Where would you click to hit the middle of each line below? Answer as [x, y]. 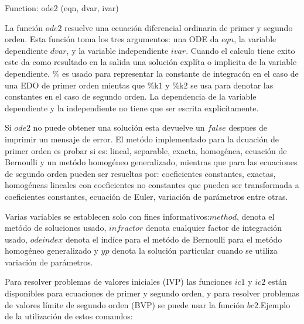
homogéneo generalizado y [52, 250]
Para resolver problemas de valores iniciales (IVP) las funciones [118, 282]
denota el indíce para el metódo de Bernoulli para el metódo [174, 239]
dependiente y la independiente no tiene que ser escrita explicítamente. [132, 108]
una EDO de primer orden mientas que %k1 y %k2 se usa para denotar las [139, 85]
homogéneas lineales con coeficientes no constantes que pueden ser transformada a [152, 185]
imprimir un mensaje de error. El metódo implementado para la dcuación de [142, 139]
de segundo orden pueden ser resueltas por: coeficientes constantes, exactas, [140, 173]
